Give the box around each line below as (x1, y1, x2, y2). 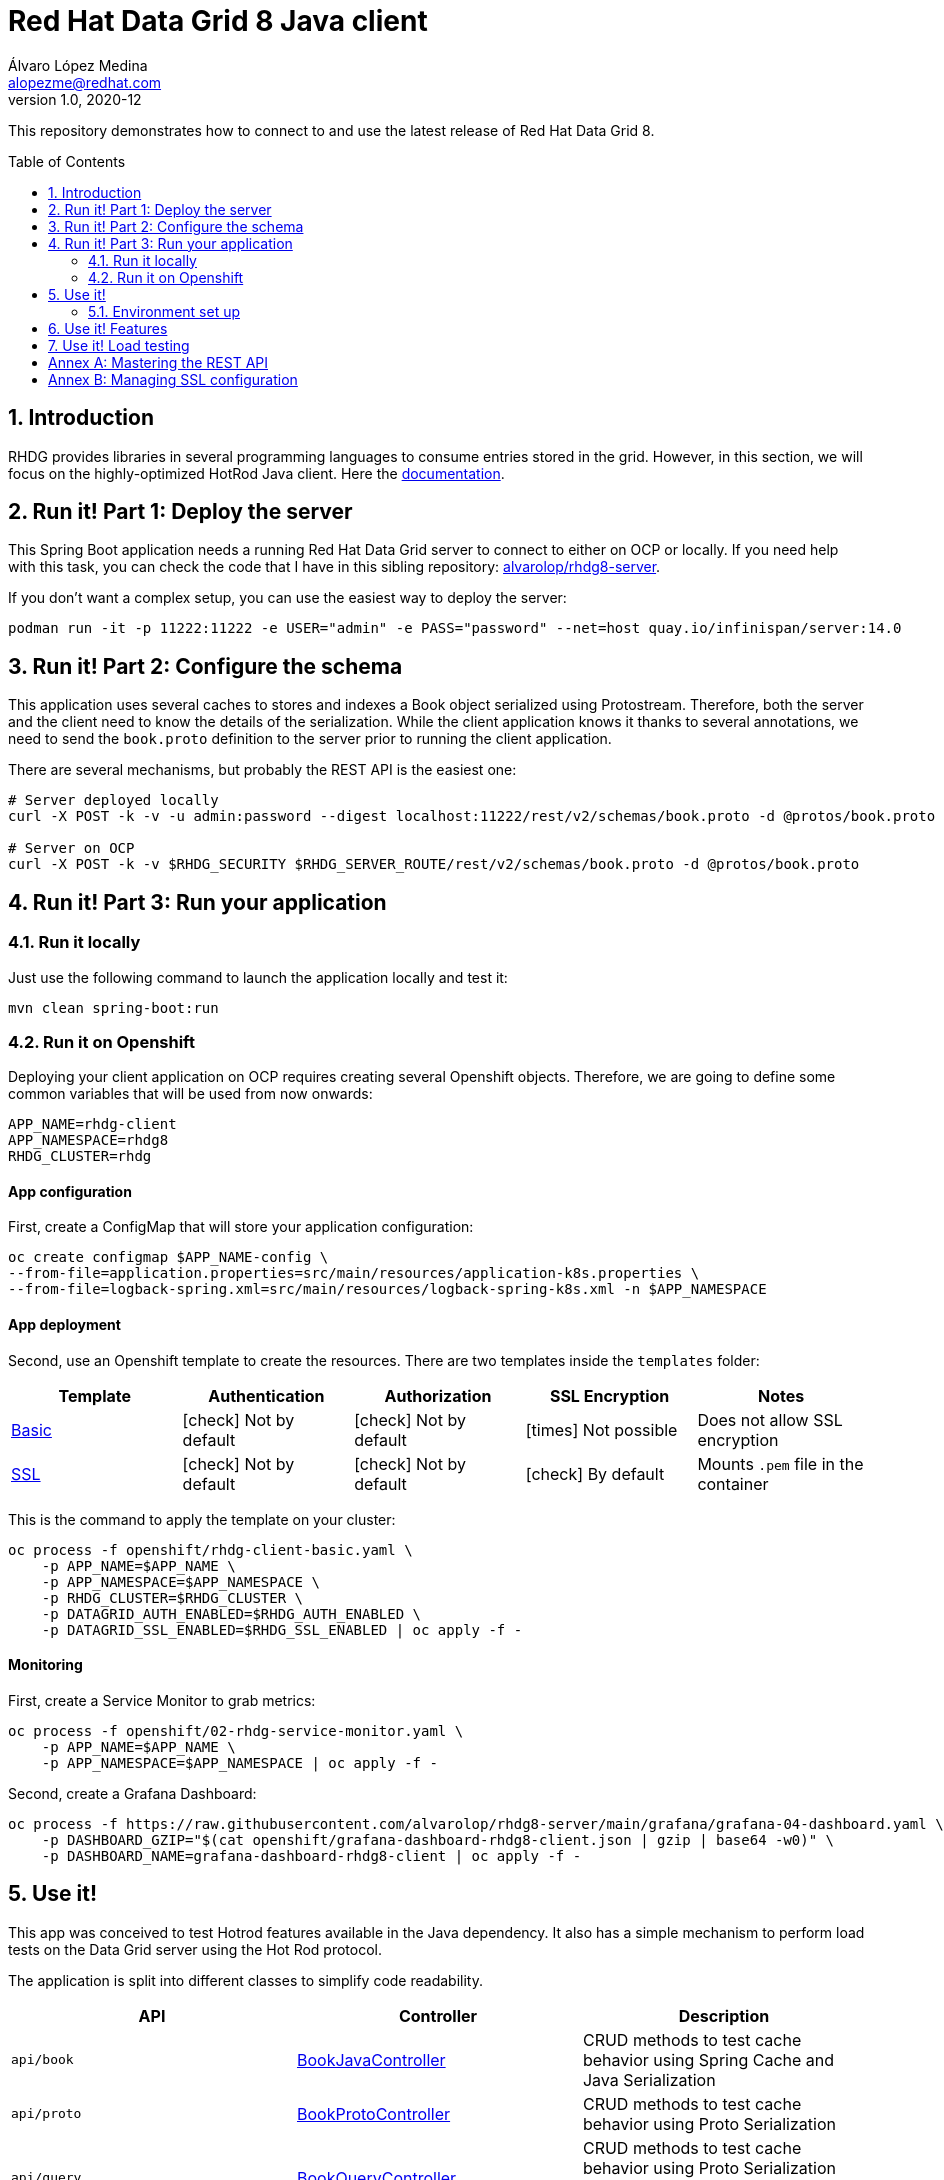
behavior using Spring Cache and (582, 2049, 835, 2070)
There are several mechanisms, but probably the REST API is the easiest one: (8, 761, 517, 779)
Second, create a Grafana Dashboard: (8, 1784, 257, 1802)
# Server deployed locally (8, 792, 219, 809)
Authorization (384, 1385, 492, 1406)
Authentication (208, 1385, 325, 1406)
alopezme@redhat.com (8, 73, 162, 91)
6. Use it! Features (48, 319, 168, 337)
